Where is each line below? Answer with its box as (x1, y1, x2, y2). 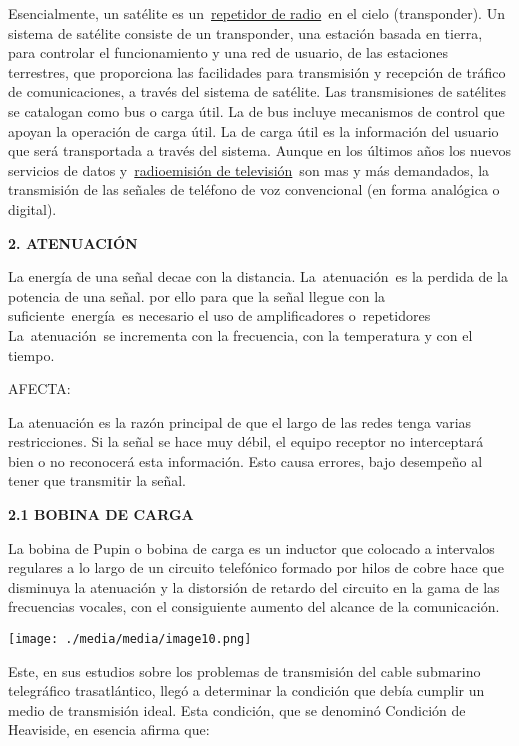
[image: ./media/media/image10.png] (8, 632, 252, 647)
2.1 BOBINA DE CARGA (8, 504, 194, 525)
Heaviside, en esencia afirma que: (8, 719, 210, 740)
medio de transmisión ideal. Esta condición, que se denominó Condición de (8, 699, 466, 720)
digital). (8, 198, 57, 219)
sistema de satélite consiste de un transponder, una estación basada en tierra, (8, 22, 483, 43)
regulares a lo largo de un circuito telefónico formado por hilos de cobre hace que (8, 557, 504, 578)
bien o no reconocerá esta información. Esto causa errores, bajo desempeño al (8, 450, 483, 471)
